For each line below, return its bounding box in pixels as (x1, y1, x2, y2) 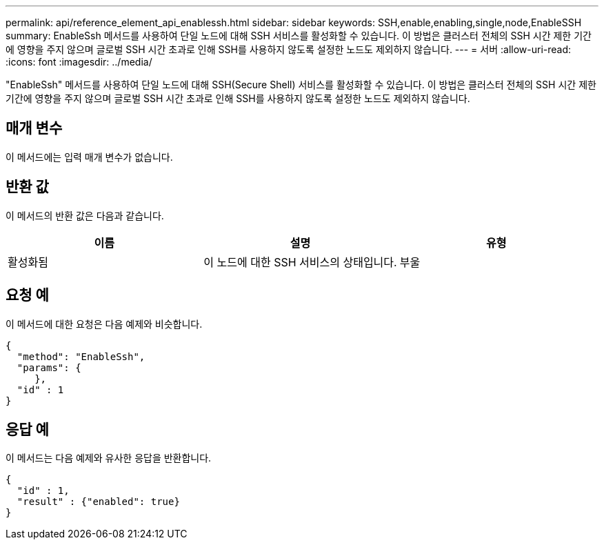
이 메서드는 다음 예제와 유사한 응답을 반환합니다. (6, 452, 212, 464)
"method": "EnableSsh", (17, 350, 145, 362)
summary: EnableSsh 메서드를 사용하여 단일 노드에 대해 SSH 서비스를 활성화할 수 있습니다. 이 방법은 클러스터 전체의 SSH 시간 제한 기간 (6, 30, 592, 41)
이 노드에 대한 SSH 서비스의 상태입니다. (203, 255, 397, 269)
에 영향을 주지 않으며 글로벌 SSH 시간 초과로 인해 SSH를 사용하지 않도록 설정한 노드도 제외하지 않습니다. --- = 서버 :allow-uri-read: (6, 43, 572, 55)
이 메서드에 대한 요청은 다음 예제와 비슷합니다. (6, 317, 203, 330)
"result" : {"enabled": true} (17, 496, 180, 508)
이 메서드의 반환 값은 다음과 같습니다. (6, 209, 164, 221)
